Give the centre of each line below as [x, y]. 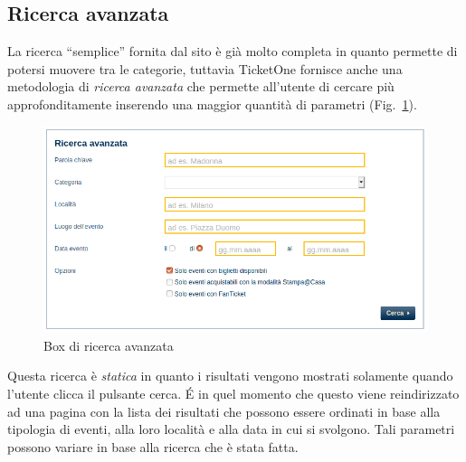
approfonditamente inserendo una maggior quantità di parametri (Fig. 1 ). [212, 104]
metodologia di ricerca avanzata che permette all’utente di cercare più [201, 86]
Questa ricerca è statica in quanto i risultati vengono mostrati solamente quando [230, 376]
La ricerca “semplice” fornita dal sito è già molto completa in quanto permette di [233, 51]
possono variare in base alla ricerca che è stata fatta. [153, 446]
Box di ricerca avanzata [109, 345]
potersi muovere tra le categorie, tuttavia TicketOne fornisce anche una [205, 68]
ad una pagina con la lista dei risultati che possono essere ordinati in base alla [224, 411]
